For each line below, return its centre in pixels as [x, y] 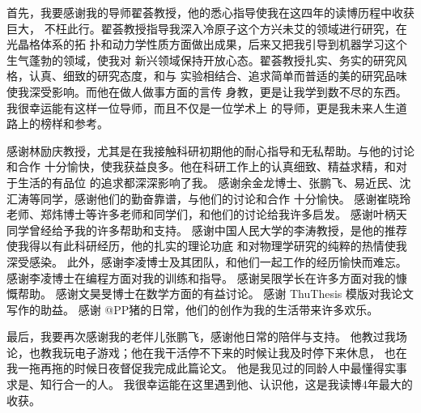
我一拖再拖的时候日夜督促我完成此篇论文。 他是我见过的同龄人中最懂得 [196, 368]
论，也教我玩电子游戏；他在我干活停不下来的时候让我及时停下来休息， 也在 [207, 352]
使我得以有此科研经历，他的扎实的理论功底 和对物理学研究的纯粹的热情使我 [207, 246]
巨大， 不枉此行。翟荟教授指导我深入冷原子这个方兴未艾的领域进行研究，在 [207, 28]
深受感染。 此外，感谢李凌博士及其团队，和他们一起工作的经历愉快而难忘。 [207, 261]
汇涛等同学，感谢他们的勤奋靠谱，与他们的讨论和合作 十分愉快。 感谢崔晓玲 [209, 198]
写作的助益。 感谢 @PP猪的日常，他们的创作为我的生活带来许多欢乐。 [193, 309]
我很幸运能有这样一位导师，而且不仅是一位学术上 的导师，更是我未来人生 [201, 107]
